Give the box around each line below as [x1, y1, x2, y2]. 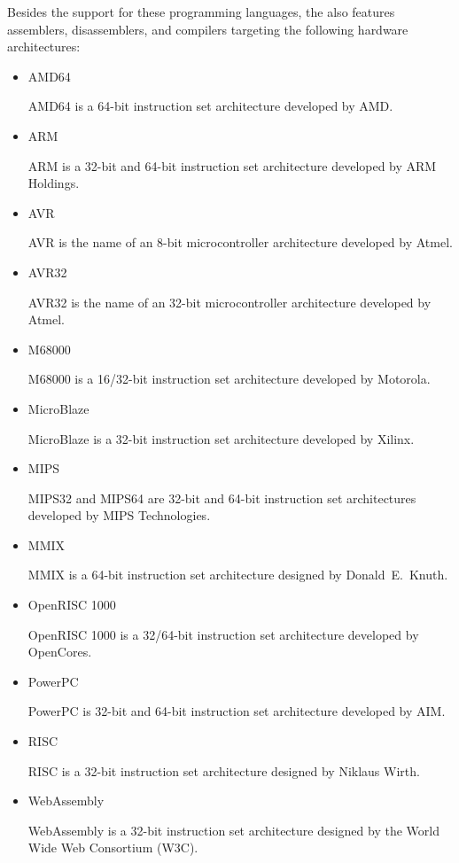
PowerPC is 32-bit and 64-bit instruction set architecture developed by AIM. [27, 702, 446, 720]
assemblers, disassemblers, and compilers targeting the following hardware [7, 19, 408, 38]
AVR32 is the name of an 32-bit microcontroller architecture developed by [27, 292, 432, 311]
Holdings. [27, 174, 80, 192]
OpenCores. [27, 642, 92, 661]
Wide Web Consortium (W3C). [27, 838, 198, 857]
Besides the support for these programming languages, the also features [7, 3, 395, 20]
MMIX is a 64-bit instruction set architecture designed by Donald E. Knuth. [27, 565, 448, 584]
